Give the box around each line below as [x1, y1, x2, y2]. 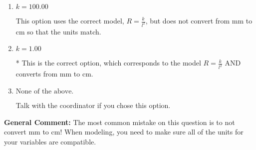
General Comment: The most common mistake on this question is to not [4, 116, 235, 127]
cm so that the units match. [15, 26, 101, 36]
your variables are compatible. [4, 136, 96, 146]
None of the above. [15, 87, 74, 95]
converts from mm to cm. [15, 68, 93, 79]
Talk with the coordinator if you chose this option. [15, 99, 171, 110]
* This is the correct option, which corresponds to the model [15, 57, 201, 68]
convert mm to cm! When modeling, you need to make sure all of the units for [4, 126, 244, 137]
